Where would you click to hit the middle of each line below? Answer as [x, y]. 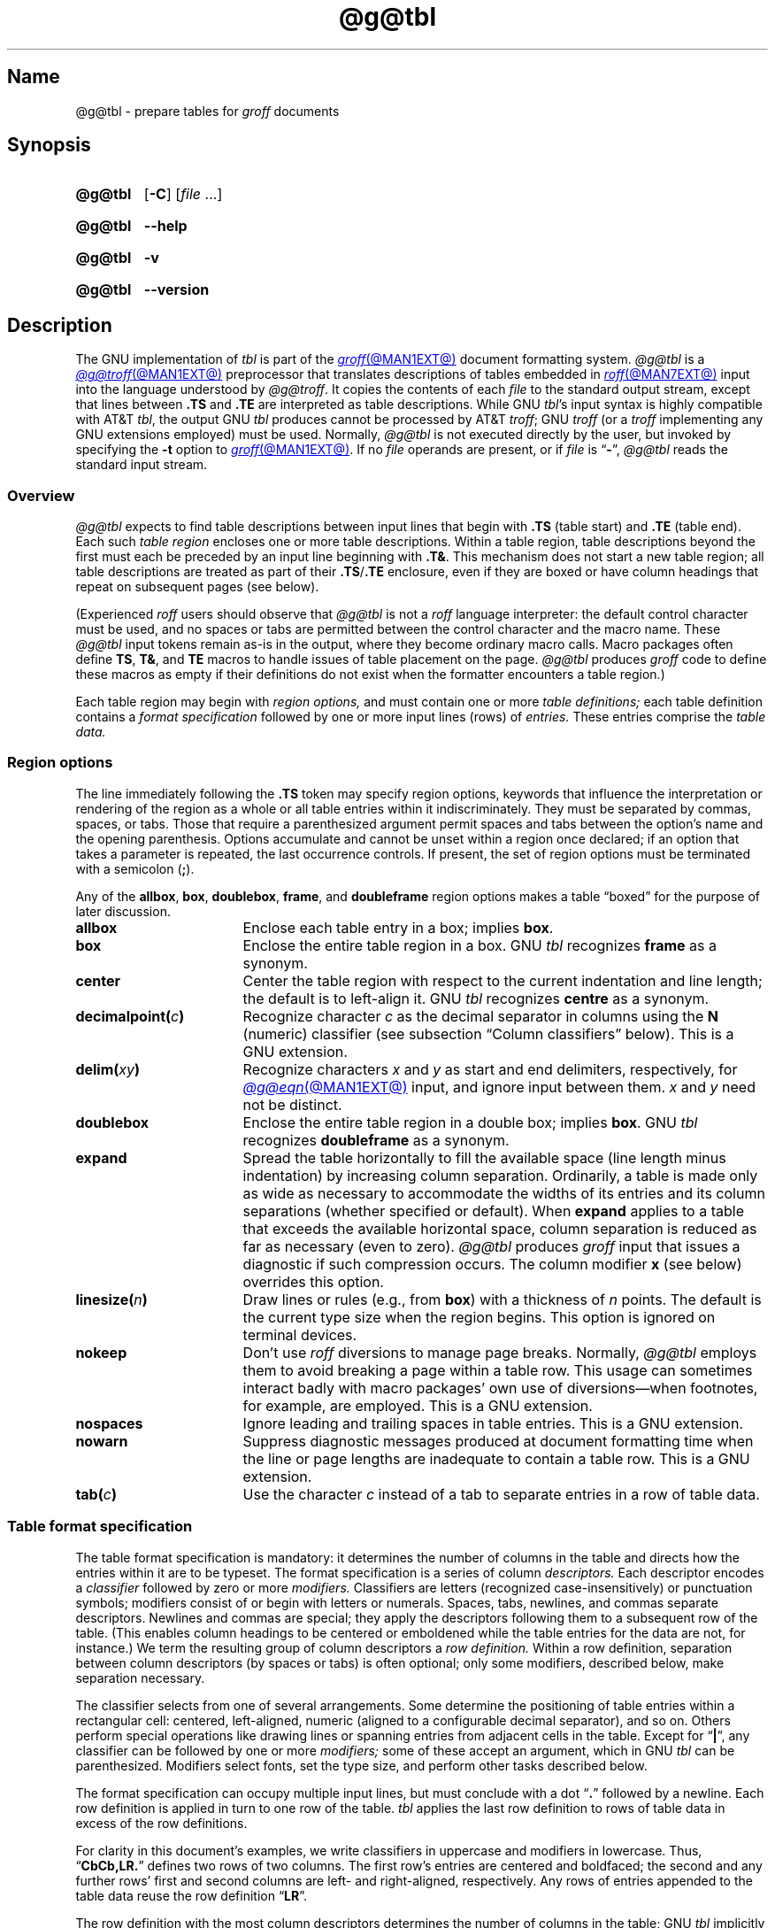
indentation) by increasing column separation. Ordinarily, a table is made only [500, 1175]
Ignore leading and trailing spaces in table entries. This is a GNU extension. [493, 1423]
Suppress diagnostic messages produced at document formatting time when [498, 1441]
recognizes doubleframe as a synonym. [376, 1140]
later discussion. [123, 911]
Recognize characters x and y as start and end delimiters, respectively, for [490, 1069]
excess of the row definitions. [161, 1823]
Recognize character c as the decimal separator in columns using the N [481, 1016]
